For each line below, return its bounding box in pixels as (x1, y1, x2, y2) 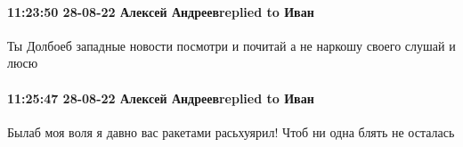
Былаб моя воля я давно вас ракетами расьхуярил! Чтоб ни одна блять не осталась (7, 122, 455, 141)
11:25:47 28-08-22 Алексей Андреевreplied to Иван (7, 88, 314, 107)
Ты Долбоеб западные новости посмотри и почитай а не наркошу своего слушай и (7, 36, 456, 54)
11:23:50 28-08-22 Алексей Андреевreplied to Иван (7, 2, 314, 20)
